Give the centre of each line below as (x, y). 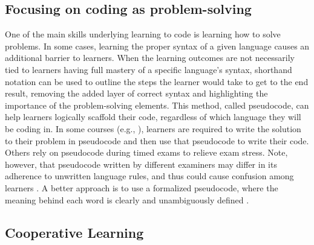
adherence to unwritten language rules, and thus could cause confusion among (149, 176)
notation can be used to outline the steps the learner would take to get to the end (157, 81)
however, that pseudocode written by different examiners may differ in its (141, 164)
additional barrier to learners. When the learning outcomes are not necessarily (150, 58)
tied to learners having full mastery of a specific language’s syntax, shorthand (149, 69)
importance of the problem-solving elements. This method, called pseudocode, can (157, 105)
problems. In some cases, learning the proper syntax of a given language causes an (157, 46)
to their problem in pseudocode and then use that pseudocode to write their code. (157, 140)
